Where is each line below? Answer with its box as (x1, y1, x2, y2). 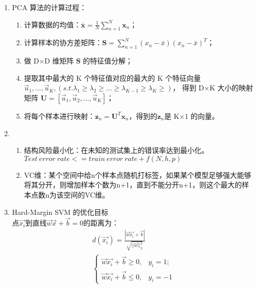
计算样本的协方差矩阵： (24, 37, 102, 48)
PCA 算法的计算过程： (12, 2, 87, 12)
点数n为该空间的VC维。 (31, 189, 109, 200)
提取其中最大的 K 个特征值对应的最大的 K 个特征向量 (24, 72, 201, 83)
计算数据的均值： (24, 19, 81, 29)
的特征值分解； (83, 55, 133, 66)
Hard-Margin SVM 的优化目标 (12, 206, 108, 217)
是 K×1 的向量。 (164, 110, 219, 121)
